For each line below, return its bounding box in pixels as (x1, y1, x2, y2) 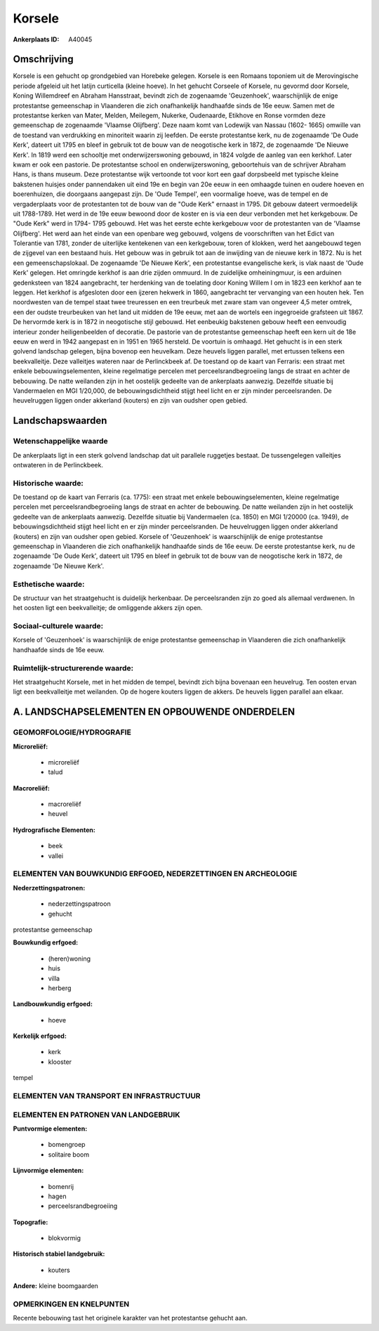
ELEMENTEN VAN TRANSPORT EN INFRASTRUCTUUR (13, 1091, 201, 1101)
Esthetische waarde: (13, 579, 85, 589)
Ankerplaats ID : (13, 35, 60, 44)
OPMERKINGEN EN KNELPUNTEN (13, 1299, 130, 1309)
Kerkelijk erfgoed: (13, 1032, 67, 1040)
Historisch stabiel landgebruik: (13, 1249, 105, 1258)
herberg (48, 984, 72, 992)
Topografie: (13, 1218, 48, 1226)
